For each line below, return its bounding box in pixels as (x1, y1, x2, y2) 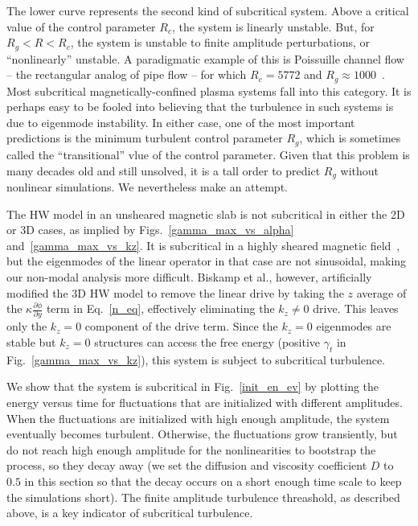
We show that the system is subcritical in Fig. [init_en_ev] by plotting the (6, 378, 379, 395)
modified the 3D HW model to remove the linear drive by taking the (6, 284, 344, 301)
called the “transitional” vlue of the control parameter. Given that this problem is (6, 146, 410, 162)
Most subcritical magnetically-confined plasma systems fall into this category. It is (6, 82, 412, 99)
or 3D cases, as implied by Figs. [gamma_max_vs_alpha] (6, 221, 294, 238)
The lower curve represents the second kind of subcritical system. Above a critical (6, 2, 409, 18)
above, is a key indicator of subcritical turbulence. (6, 504, 253, 521)
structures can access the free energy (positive (94, 334, 321, 351)
